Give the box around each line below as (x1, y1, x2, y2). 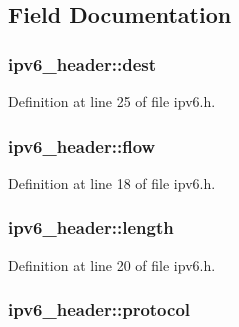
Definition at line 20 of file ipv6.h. (8, 254, 216, 275)
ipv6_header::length (8, 215, 174, 240)
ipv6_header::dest (8, 51, 157, 76)
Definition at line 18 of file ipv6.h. (8, 172, 216, 193)
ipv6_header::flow (8, 133, 156, 158)
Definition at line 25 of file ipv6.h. (8, 91, 216, 111)
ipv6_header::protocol (8, 297, 191, 322)
